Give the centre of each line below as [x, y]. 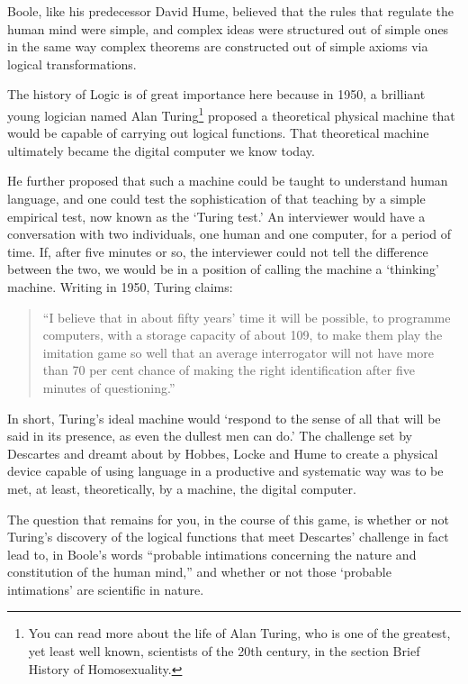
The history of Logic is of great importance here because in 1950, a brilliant [216, 94]
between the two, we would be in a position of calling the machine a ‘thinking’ [223, 269]
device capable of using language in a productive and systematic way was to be [225, 471]
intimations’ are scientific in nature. [106, 589]
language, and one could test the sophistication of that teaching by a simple [216, 198]
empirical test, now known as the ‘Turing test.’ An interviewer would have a [216, 216]
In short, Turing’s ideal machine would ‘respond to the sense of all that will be [224, 418]
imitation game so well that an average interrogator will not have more [238, 352]
